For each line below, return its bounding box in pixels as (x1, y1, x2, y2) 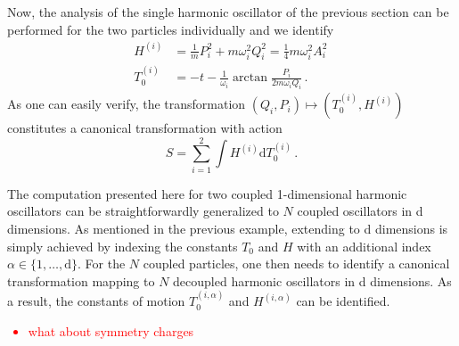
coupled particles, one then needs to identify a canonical (143, 254, 450, 273)
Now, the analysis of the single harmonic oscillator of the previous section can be (7, 3, 449, 21)
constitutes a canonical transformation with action (7, 119, 283, 137)
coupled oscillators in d (297, 202, 423, 220)
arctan (233, 71, 268, 85)
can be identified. (296, 292, 390, 310)
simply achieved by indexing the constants (7, 236, 238, 255)
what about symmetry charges (28, 321, 194, 340)
